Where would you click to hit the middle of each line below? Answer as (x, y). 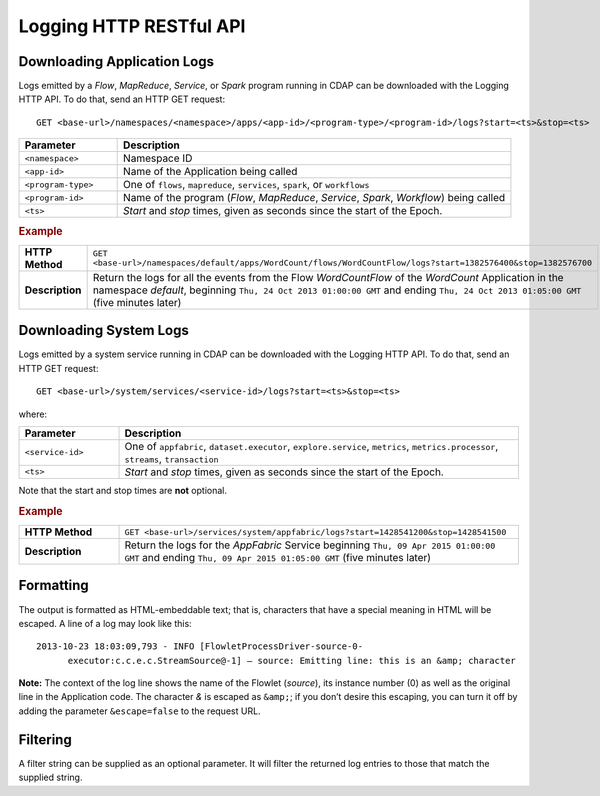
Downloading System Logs (103, 330)
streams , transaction (171, 458)
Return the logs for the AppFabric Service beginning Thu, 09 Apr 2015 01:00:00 (310, 545)
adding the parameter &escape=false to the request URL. (139, 711)
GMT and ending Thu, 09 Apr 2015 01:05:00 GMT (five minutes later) (278, 558)
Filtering (45, 739)
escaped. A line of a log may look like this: (105, 623)
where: (33, 414)
